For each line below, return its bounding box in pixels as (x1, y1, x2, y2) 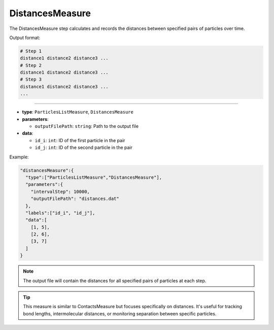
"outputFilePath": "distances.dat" (30, 196, 119, 202)
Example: (9, 154, 29, 160)
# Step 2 (20, 62, 42, 68)
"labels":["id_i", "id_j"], (25, 210, 95, 216)
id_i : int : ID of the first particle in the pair (35, 137, 125, 143)
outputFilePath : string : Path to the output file (35, 123, 139, 129)
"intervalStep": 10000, (30, 188, 90, 194)
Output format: (9, 35, 41, 41)
